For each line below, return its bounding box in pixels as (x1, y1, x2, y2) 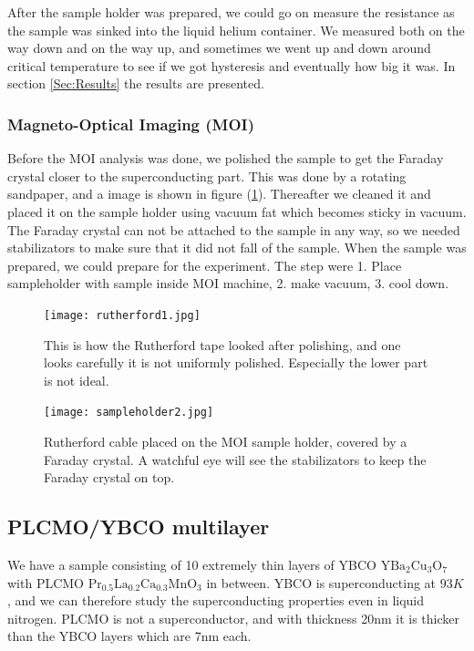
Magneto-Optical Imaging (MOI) (7, 112, 255, 135)
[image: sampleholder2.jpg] (44, 406, 214, 419)
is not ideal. (44, 370, 109, 389)
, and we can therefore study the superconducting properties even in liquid (7, 591, 425, 610)
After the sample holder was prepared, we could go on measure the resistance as (7, 3, 455, 21)
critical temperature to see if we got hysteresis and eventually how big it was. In (7, 56, 456, 75)
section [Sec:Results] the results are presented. (7, 74, 264, 93)
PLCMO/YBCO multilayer (7, 512, 270, 541)
